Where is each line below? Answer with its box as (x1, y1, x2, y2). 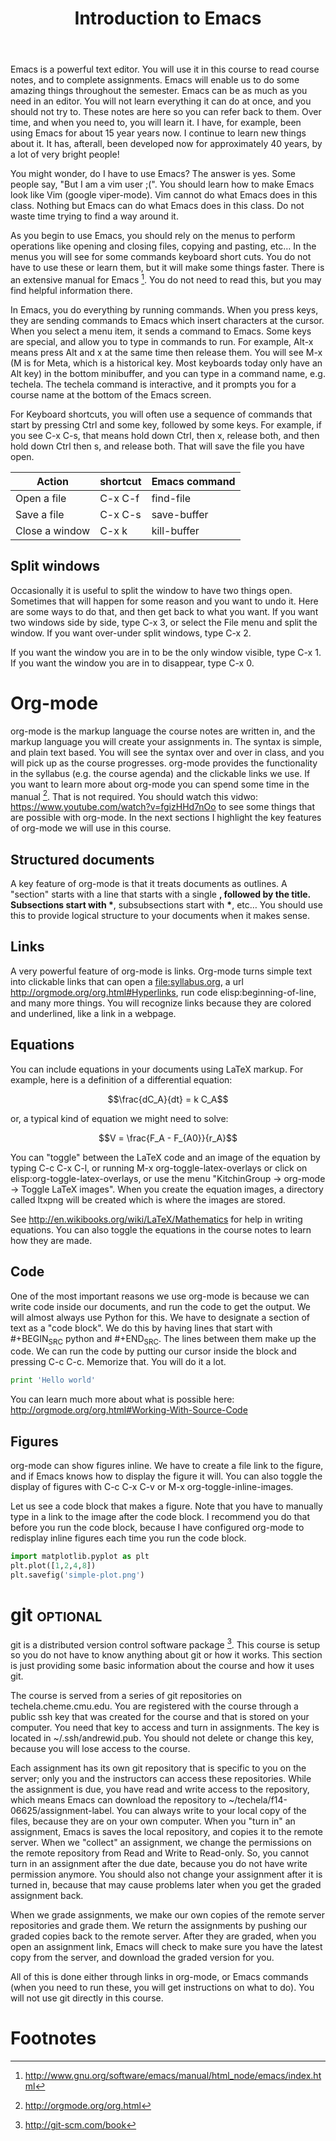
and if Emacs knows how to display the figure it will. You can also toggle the (10, 1470, 323, 1482)
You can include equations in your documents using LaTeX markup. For (10, 1063, 304, 1075)
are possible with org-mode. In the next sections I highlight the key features (10, 812, 322, 824)
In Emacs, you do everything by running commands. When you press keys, (10, 303, 319, 316)
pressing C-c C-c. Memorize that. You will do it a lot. (10, 1356, 227, 1368)
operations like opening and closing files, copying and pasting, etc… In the (10, 240, 317, 252)
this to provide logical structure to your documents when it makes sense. (10, 910, 310, 922)
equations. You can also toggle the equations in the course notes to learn (10, 1223, 312, 1236)
